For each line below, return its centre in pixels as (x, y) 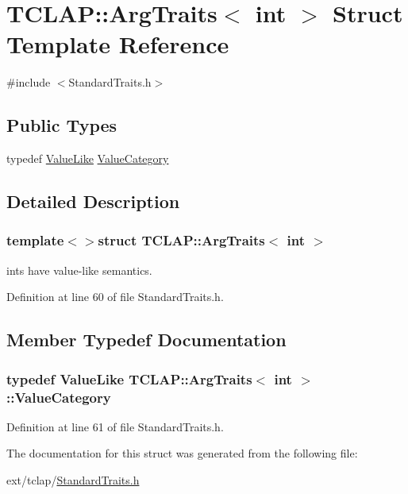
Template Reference (118, 44)
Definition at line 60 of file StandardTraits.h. (115, 297)
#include (29, 82)
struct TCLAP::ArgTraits (181, 240)
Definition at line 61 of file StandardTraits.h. (115, 426)
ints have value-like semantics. (79, 270)
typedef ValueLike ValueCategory (88, 158)
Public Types (62, 125)
